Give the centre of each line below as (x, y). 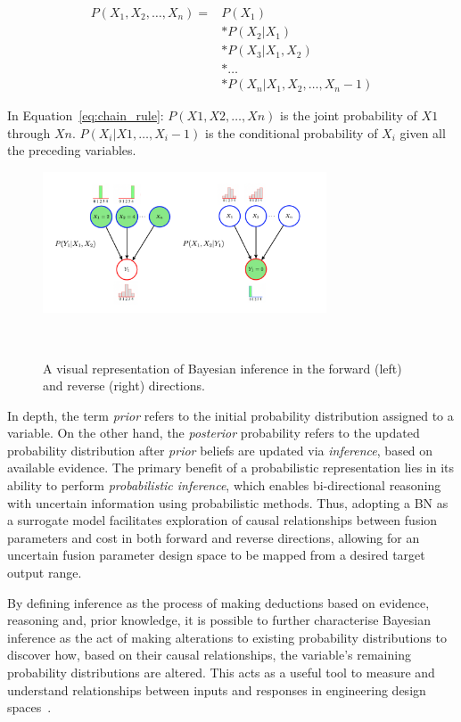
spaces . (29, 707)
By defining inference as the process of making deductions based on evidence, (218, 602)
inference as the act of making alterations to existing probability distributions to (227, 637)
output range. (45, 573)
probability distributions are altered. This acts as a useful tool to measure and (221, 672)
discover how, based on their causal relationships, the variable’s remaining (209, 655)
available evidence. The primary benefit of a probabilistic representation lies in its (231, 468)
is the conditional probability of (291, 132)
